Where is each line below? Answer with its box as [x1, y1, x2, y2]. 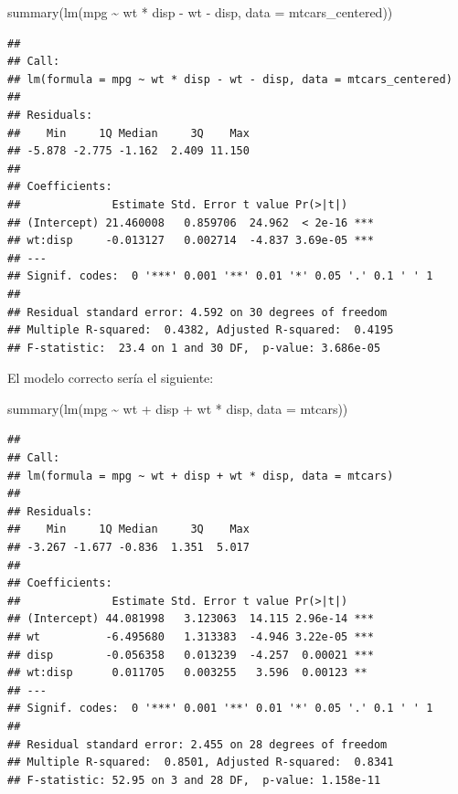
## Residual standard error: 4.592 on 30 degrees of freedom [7, 305, 388, 319]
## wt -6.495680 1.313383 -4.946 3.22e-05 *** [7, 630, 374, 643]
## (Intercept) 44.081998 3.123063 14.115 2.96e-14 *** [7, 612, 374, 626]
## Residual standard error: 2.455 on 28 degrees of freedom [7, 737, 388, 751]
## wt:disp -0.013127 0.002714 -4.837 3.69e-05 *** [7, 234, 374, 248]
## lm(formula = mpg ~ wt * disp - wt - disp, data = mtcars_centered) [7, 72, 453, 86]
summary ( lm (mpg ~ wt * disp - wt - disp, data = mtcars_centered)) [7, 3, 393, 21]
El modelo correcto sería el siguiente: [7, 368, 214, 387]
